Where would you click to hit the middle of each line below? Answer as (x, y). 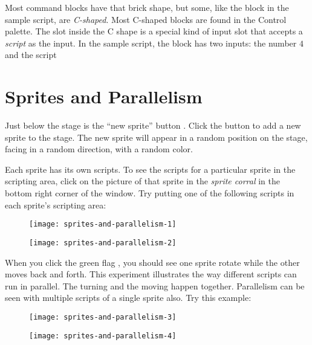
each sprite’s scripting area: (56, 205)
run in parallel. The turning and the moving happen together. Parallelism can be (155, 285)
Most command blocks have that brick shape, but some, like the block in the (147, 7)
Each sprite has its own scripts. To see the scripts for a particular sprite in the (150, 169)
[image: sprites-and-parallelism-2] (103, 243)
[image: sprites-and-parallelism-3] (103, 317)
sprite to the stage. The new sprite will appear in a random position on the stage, (156, 137)
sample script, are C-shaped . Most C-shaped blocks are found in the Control (146, 19)
